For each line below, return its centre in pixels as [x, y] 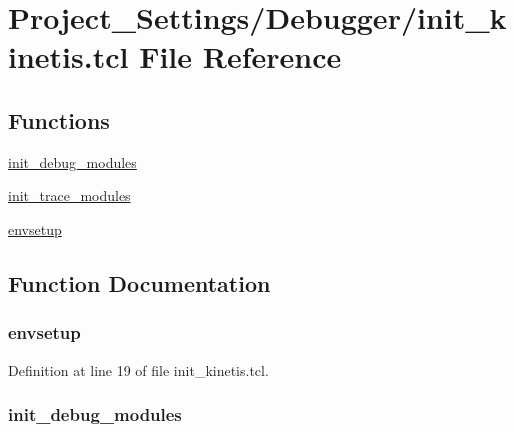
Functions [59, 119]
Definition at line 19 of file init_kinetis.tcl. [138, 369]
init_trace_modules [69, 195]
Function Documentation [139, 282]
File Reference [240, 56]
